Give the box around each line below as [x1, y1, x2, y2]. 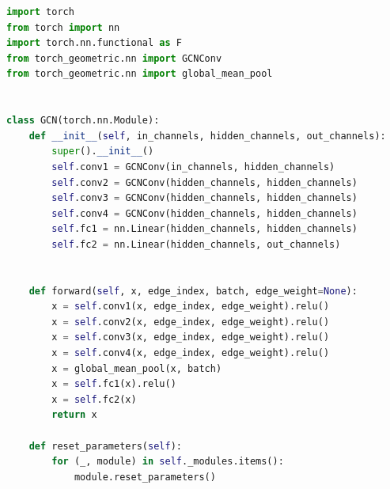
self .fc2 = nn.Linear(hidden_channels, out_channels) [51, 238, 341, 250]
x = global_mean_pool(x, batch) [51, 362, 222, 374]
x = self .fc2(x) [51, 393, 137, 405]
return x [51, 409, 97, 421]
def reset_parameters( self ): [28, 440, 182, 452]
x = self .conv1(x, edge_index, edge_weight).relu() [51, 301, 330, 313]
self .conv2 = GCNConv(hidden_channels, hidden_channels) [51, 176, 358, 188]
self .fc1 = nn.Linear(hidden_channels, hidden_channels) [51, 223, 358, 235]
